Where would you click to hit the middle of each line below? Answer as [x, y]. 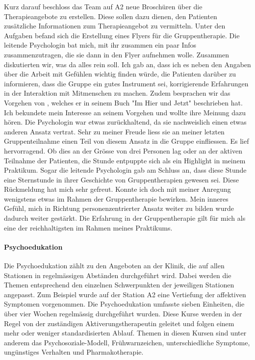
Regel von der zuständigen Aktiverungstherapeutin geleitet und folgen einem [119, 323]
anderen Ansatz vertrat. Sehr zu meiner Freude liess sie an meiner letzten [114, 131]
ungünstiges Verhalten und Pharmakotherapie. [74, 352]
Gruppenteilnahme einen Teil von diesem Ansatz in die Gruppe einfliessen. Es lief [127, 141]
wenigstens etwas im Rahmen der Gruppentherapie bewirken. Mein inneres [116, 198]
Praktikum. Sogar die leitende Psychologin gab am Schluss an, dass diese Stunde [125, 170]
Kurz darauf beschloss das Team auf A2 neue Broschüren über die [103, 6]
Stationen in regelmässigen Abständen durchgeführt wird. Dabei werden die [118, 275]
